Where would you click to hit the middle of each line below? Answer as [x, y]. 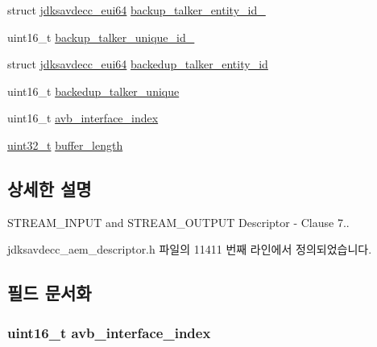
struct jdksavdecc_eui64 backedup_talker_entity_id [138, 64]
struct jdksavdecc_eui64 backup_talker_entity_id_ [137, 10]
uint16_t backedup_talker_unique [93, 91]
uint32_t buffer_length [65, 145]
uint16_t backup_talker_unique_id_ [101, 37]
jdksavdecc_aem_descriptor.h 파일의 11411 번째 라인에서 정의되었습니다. [190, 249]
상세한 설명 [50, 188]
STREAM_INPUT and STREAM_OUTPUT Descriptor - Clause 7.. [178, 222]
